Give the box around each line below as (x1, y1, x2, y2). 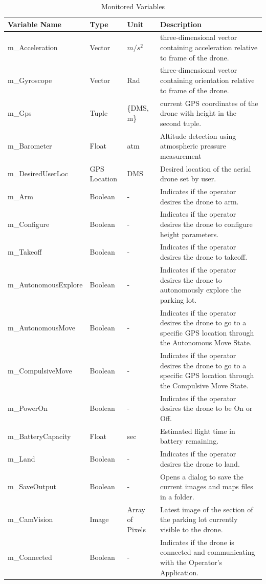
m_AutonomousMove (8, 322, 75, 332)
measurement (160, 150, 202, 161)
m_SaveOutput (8, 481, 56, 492)
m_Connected (8, 552, 52, 562)
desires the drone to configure (160, 219, 253, 230)
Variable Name (8, 18, 61, 29)
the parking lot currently (160, 514, 238, 525)
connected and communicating (160, 547, 255, 557)
